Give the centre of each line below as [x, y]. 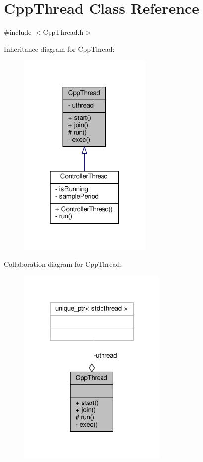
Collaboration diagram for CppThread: [63, 263]
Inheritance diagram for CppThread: [59, 48]
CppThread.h [63, 32]
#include [18, 32]
